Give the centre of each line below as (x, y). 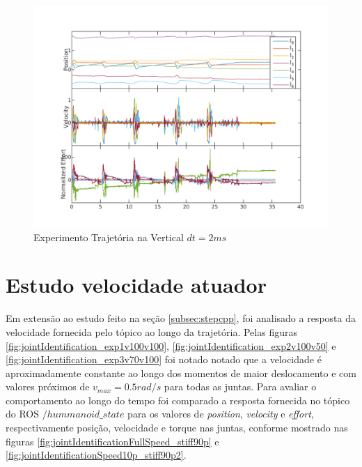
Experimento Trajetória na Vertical (109, 237)
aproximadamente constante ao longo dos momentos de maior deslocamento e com (181, 373)
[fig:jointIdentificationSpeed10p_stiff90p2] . (96, 455)
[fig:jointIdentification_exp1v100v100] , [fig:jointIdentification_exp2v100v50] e (171, 345)
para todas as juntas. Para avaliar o (240, 386)
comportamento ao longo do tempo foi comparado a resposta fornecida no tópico (178, 400)
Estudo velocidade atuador (136, 285)
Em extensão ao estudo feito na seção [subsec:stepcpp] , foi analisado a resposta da (181, 318)
